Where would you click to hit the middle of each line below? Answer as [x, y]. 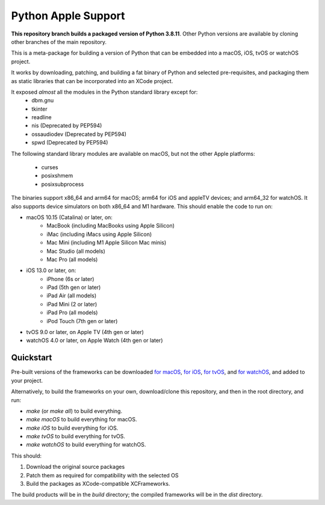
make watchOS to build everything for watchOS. [86, 445]
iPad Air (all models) [72, 296]
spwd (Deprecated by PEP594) [70, 143]
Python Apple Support [68, 16]
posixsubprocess [63, 184]
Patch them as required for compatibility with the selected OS [102, 475]
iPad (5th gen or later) [74, 287]
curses [50, 167]
